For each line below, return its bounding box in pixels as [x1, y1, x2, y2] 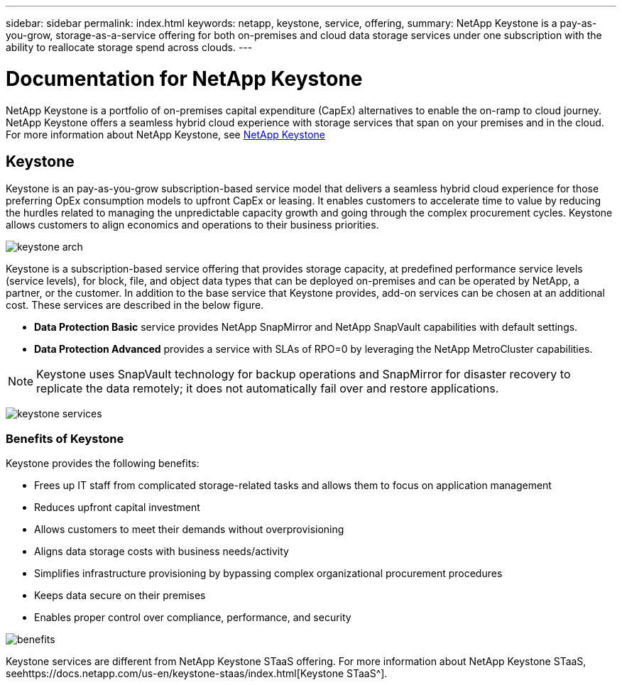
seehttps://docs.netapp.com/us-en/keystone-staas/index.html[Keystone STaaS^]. [6, 667, 388, 680]
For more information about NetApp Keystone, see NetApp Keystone [6, 128, 325, 141]
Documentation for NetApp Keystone [6, 66, 363, 91]
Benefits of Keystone [6, 431, 124, 446]
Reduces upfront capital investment [34, 501, 200, 514]
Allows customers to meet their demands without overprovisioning [34, 523, 344, 536]
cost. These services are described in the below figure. [6, 299, 264, 312]
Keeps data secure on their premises [34, 589, 206, 602]
